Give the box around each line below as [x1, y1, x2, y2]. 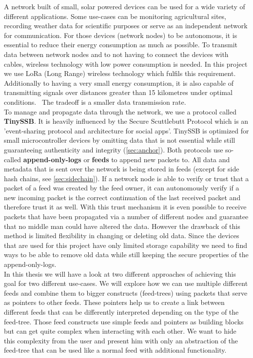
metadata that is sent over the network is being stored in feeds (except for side [4, 164, 239, 174]
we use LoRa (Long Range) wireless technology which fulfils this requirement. [4, 68, 236, 78]
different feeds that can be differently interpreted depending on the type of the [4, 307, 239, 317]
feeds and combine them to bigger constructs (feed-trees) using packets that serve [4, 287, 248, 298]
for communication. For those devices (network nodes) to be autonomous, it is [4, 30, 237, 40]
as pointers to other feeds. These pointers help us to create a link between [4, 297, 225, 307]
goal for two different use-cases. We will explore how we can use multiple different [4, 278, 248, 288]
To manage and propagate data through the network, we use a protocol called [4, 106, 237, 116]
